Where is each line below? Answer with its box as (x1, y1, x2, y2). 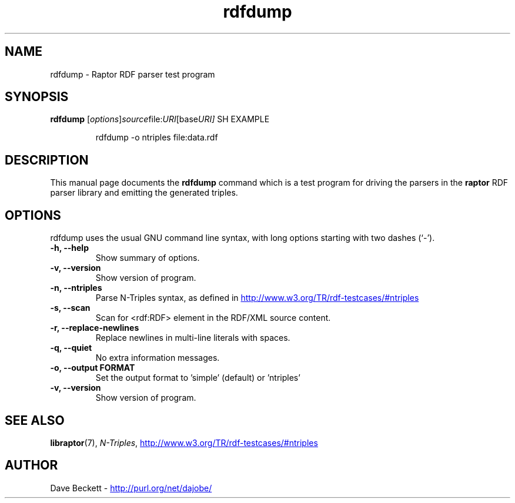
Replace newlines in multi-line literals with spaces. (95, 333, 290, 343)
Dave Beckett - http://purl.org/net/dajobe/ (50, 482, 212, 493)
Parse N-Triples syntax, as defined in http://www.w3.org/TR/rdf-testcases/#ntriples (95, 293, 419, 303)
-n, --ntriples (50, 283, 102, 293)
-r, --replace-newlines (50, 323, 139, 333)
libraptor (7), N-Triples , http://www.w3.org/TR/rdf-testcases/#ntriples (50, 437, 318, 448)
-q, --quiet (50, 343, 92, 353)
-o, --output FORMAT (50, 363, 135, 373)
